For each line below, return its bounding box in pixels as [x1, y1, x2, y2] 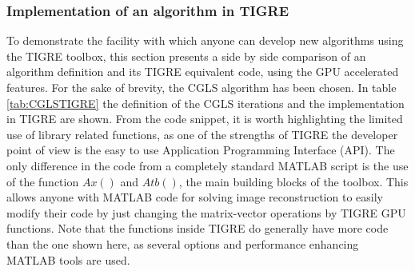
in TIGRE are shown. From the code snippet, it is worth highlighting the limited [6, 110, 403, 127]
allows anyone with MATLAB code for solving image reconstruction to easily [6, 189, 383, 205]
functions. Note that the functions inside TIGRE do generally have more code [6, 220, 389, 237]
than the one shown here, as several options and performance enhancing [6, 235, 359, 252]
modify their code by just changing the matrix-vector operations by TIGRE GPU [6, 204, 406, 221]
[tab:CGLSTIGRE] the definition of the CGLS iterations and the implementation [6, 94, 405, 111]
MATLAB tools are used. [6, 251, 130, 268]
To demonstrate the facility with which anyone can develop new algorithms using [6, 32, 404, 49]
